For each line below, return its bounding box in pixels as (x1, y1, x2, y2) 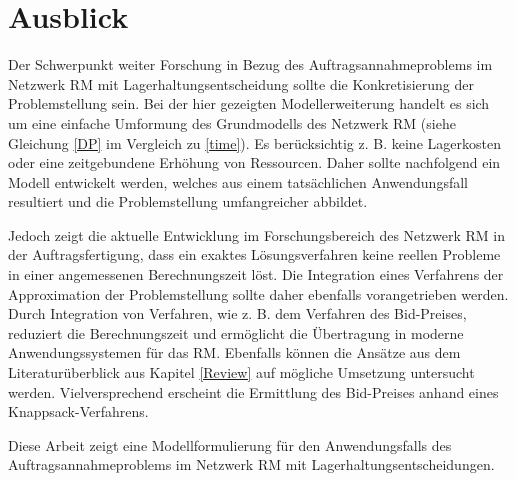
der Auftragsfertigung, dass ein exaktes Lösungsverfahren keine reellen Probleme (8, 244, 501, 265)
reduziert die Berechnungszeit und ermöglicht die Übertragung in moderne (8, 322, 464, 343)
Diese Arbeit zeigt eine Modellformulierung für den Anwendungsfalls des (8, 434, 452, 455)
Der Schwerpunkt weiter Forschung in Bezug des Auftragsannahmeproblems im (8, 54, 493, 75)
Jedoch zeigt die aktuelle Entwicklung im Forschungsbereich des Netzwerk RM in (8, 224, 505, 245)
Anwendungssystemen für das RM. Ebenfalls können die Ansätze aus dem (8, 342, 461, 363)
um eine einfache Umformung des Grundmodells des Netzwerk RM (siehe (8, 112, 456, 133)
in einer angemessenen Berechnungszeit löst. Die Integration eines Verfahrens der (8, 264, 504, 285)
